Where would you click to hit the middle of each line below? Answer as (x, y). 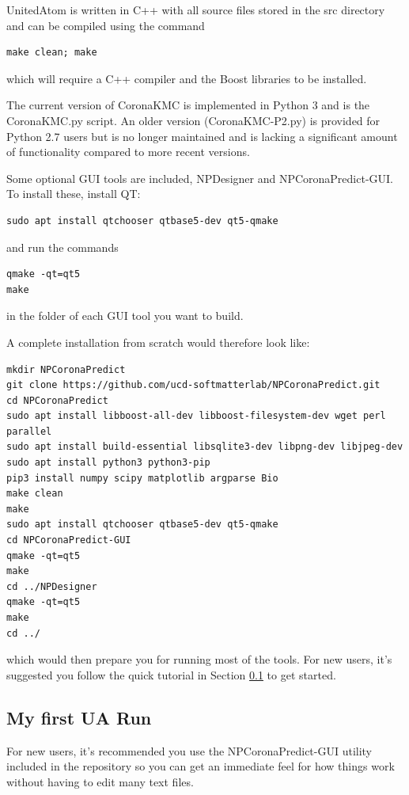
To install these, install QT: (74, 194)
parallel (29, 431)
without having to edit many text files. (100, 781)
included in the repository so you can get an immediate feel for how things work (201, 766)
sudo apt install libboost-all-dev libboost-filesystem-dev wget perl (196, 416)
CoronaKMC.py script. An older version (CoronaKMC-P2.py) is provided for (193, 120)
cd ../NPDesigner (52, 586)
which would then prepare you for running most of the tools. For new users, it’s (199, 659)
